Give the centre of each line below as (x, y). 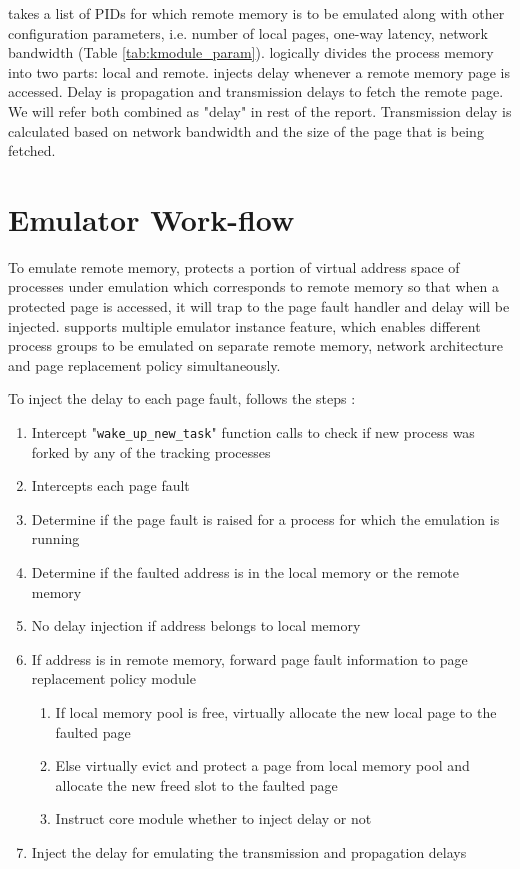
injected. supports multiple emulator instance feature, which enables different (244, 325)
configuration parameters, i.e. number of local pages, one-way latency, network (248, 32)
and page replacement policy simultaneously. (144, 364)
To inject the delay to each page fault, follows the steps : (182, 398)
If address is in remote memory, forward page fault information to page (249, 658)
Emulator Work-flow (151, 218)
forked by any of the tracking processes (151, 451)
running (55, 538)
